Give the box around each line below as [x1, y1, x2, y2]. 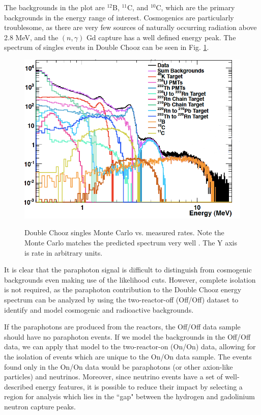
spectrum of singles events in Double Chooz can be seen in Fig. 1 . [4, 42, 209, 52]
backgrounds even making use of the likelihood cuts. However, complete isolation [4, 274, 256, 285]
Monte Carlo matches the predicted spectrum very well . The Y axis [24, 237, 238, 248]
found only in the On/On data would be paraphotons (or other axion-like [4, 361, 233, 372]
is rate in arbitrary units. [24, 247, 103, 258]
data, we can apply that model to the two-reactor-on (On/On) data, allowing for [4, 341, 256, 352]
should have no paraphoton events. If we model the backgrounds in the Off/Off [4, 331, 251, 342]
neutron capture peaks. [4, 401, 76, 411]
